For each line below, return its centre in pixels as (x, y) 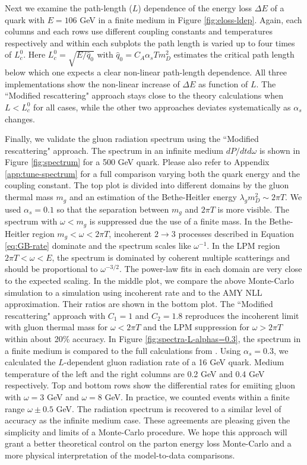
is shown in (280, 150)
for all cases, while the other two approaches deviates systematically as (162, 107)
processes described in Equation (236, 233)
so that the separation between (113, 209)
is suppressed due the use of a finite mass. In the (178, 221)
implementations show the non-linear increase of (92, 83)
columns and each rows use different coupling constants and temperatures (139, 31)
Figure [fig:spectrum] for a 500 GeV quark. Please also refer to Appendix (137, 162)
